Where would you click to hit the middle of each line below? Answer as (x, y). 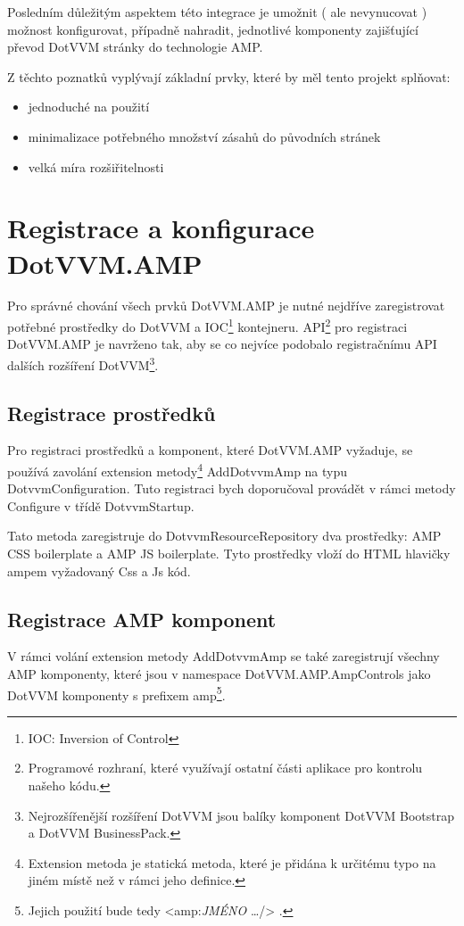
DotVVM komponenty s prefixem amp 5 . (116, 693)
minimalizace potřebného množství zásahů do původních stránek (204, 136)
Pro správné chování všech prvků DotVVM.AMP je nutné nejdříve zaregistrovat (226, 306)
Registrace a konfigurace (161, 228)
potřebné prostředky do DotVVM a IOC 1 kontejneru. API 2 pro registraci (207, 325)
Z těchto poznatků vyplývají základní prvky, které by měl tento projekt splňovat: (229, 76)
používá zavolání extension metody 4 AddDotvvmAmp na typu (178, 469)
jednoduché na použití (89, 107)
